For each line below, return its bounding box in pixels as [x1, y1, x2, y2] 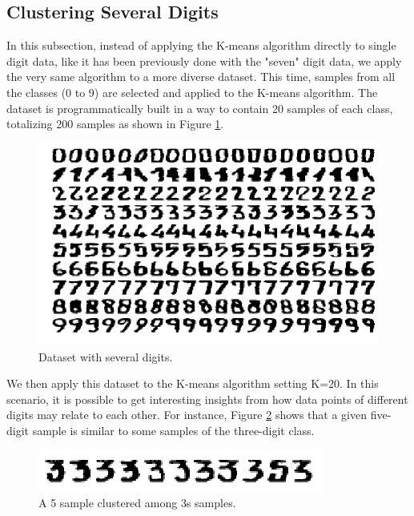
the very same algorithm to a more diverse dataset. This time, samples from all [6, 68, 396, 85]
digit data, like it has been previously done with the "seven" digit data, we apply [6, 52, 402, 69]
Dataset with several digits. [38, 348, 173, 365]
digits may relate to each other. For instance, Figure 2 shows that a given [6, 406, 367, 423]
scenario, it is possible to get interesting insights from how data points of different [6, 390, 408, 407]
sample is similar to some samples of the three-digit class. [32, 422, 315, 439]
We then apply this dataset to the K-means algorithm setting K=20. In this [6, 375, 379, 392]
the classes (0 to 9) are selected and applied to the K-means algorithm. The [6, 83, 378, 100]
